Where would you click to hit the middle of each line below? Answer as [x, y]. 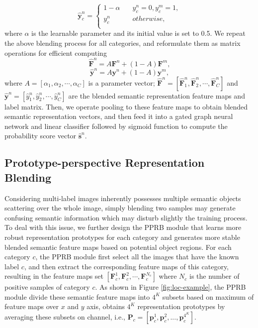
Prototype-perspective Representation [105, 163]
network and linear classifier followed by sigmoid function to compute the [116, 126]
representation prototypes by [181, 306]
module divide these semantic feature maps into [77, 296]
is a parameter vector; [122, 82]
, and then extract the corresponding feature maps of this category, [127, 266]
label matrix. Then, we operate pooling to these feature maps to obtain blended [126, 106]
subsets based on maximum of [208, 296]
